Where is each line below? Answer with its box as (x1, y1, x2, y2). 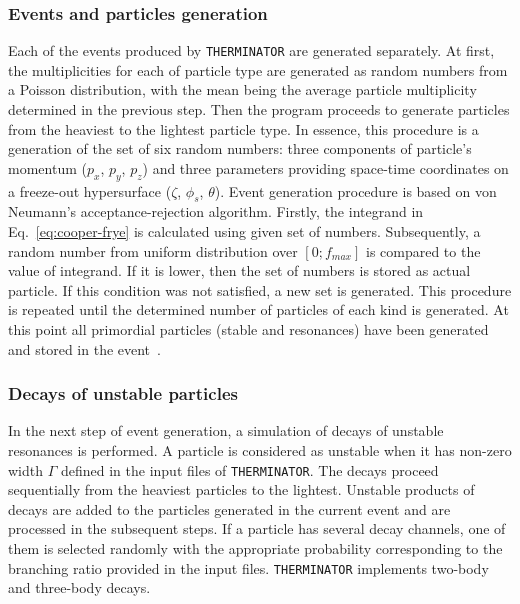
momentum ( (8, 157, 87, 178)
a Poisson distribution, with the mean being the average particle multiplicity (8, 79, 477, 100)
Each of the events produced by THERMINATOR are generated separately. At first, (8, 40, 495, 61)
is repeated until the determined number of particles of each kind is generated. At (8, 299, 509, 320)
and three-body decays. (8, 577, 151, 598)
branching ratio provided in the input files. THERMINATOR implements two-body (8, 557, 489, 578)
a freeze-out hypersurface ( (8, 180, 172, 201)
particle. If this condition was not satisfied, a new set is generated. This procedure (8, 279, 512, 300)
